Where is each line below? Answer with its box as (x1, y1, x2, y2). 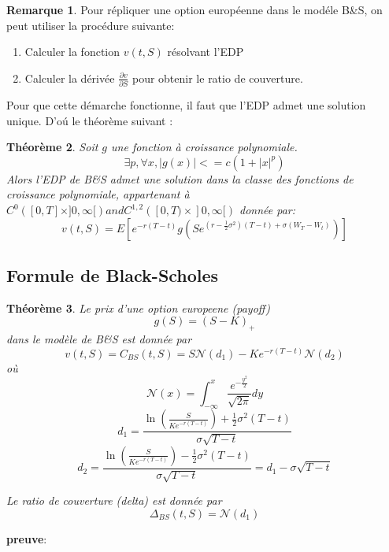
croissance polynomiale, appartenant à (6, 186, 190, 202)
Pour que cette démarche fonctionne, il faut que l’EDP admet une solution (6, 97, 366, 113)
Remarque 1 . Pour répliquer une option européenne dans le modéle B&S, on (6, 2, 383, 17)
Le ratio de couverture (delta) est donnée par (6, 492, 222, 509)
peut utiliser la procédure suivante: (6, 17, 175, 33)
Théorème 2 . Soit (6, 139, 98, 155)
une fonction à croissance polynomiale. (111, 139, 298, 155)
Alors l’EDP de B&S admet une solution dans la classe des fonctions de (6, 170, 354, 187)
